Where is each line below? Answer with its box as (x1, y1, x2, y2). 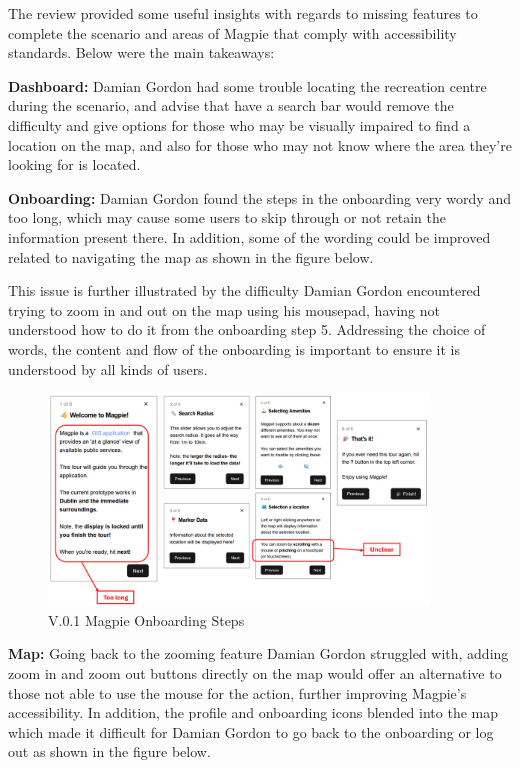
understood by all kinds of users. (8, 358, 208, 379)
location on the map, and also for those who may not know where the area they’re (8, 134, 512, 155)
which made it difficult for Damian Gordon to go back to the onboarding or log (8, 721, 494, 742)
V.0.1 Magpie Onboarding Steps (48, 609, 245, 630)
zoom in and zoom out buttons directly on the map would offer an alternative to (8, 663, 502, 684)
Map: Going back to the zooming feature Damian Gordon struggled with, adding (8, 643, 509, 664)
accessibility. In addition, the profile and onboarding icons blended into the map (8, 702, 498, 723)
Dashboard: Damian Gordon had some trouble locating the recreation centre (8, 75, 487, 96)
